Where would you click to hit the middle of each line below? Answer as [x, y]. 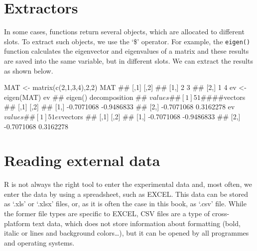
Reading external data [82, 160]
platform [17, 223]
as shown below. [29, 70]
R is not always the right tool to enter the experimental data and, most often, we [128, 184]
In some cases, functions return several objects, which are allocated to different [124, 32]
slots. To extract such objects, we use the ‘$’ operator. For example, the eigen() [127, 41]
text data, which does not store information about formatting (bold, [136, 223]
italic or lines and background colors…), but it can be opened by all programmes [127, 233]
